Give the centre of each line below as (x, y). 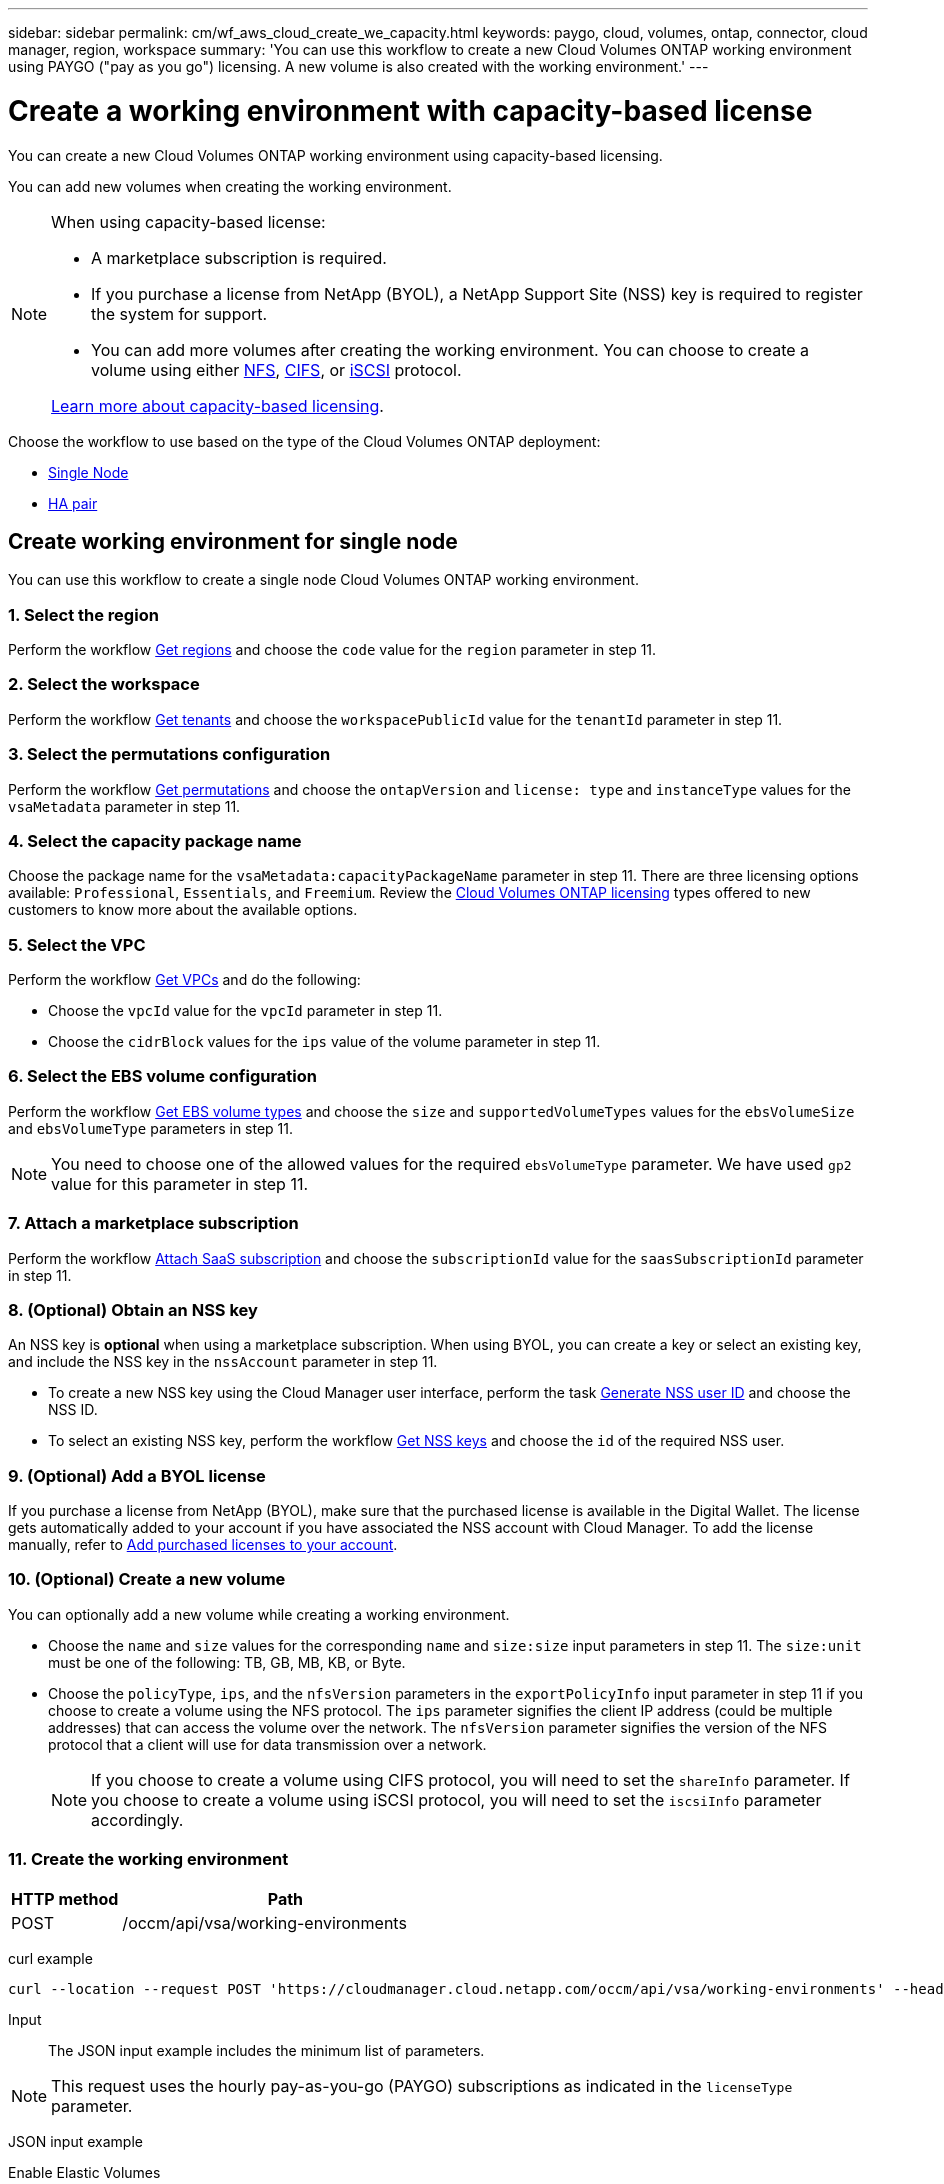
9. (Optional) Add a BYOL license (137, 1475)
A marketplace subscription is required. (239, 257)
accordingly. (137, 1819)
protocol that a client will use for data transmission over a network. (267, 1744)
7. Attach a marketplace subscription (153, 1223)
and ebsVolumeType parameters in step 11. (151, 1128)
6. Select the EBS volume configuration (163, 1076)
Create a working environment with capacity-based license (410, 110)
